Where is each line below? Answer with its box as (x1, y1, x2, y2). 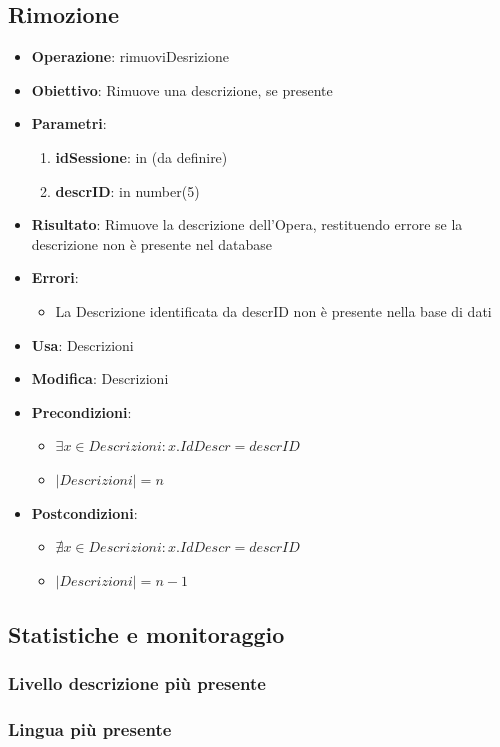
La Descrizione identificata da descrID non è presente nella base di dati (55, 300, 492, 321)
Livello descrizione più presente (8, 671, 266, 695)
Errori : (31, 267, 79, 288)
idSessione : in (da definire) (55, 146, 228, 167)
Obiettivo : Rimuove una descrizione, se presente (31, 79, 333, 100)
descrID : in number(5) (55, 180, 200, 201)
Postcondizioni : (31, 502, 138, 523)
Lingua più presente (8, 716, 172, 741)
